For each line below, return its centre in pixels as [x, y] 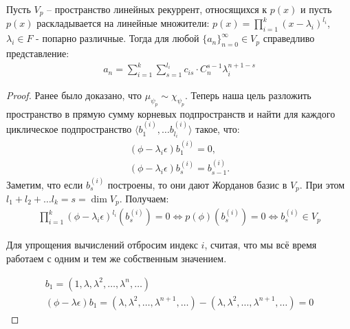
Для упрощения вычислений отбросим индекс [102, 245]
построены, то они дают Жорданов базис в [197, 184]
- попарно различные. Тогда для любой [118, 38]
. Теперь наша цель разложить [248, 95]
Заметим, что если [45, 184]
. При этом [322, 184]
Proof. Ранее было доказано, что [74, 95]
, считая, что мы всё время [261, 245]
